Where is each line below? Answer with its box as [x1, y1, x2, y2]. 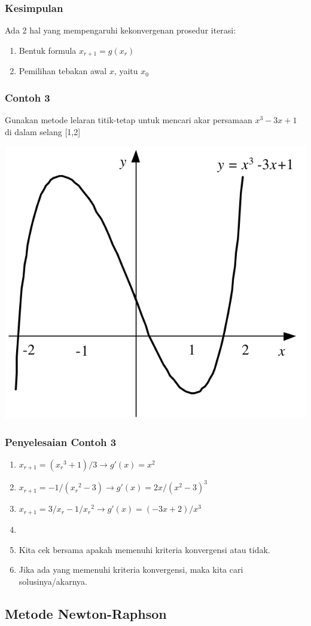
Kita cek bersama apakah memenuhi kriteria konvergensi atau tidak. [19, 543, 270, 555]
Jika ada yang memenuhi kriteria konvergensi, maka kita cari [19, 563, 243, 576]
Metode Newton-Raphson [5, 604, 167, 622]
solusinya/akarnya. [19, 575, 87, 587]
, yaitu [114, 65, 138, 77]
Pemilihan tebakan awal [19, 65, 107, 77]
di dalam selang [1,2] [5, 125, 81, 138]
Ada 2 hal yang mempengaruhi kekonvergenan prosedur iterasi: [5, 24, 236, 36]
